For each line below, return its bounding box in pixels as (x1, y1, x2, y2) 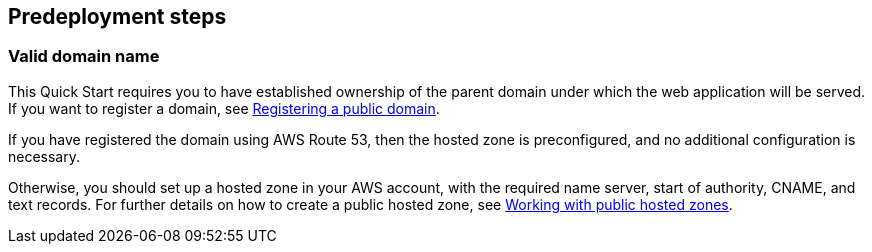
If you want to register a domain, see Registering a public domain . (8, 99, 440, 117)
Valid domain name (8, 46, 160, 67)
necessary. (8, 147, 81, 165)
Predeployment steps (8, 4, 227, 29)
